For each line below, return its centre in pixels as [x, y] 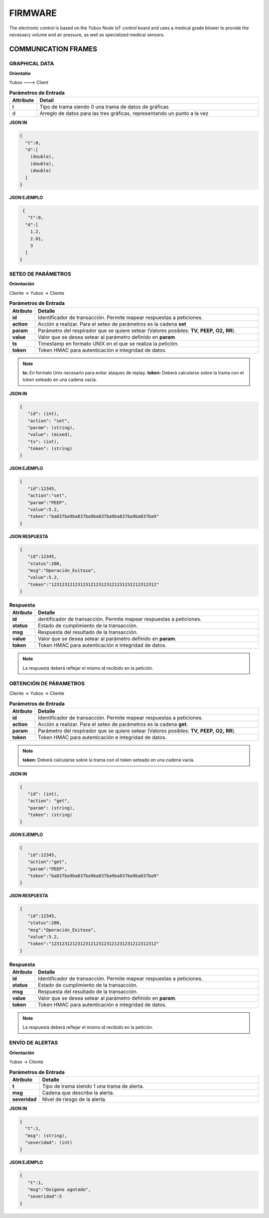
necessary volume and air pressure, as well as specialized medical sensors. [87, 34]
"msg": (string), [46, 1136]
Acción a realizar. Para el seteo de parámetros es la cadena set [112, 324]
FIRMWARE [33, 13]
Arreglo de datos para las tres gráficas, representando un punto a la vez [124, 114]
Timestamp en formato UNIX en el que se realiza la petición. [109, 344]
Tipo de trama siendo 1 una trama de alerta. [93, 1086]
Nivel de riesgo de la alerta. [74, 1099]
